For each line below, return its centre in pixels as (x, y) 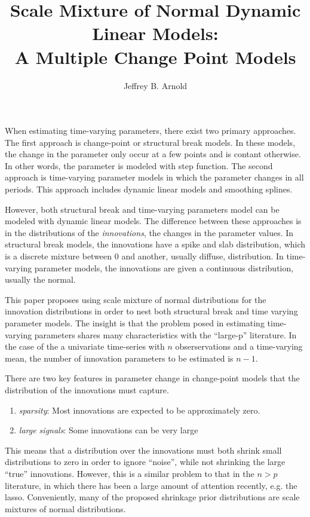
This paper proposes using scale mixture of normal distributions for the (136, 299)
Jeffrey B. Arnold (155, 85)
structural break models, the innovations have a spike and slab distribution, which (155, 244)
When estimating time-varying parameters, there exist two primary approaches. (151, 131)
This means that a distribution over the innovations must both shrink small (143, 450)
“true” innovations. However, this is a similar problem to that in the (130, 473)
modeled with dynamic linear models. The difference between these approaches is (153, 221)
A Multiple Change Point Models (155, 56)
